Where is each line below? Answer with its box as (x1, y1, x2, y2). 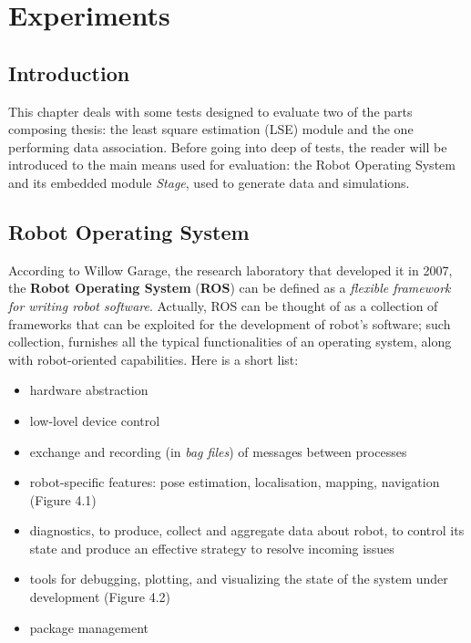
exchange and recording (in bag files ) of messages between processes (29, 441, 407, 461)
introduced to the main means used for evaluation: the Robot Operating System (8, 155, 456, 174)
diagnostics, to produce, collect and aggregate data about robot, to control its (29, 521, 465, 540)
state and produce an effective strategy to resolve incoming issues (29, 538, 394, 557)
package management (29, 617, 149, 637)
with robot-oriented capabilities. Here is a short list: (8, 349, 299, 368)
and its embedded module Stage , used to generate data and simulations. (8, 172, 410, 192)
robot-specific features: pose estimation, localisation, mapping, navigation (29, 472, 440, 492)
